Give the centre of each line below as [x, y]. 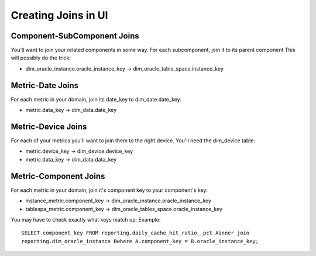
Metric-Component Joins [58, 176]
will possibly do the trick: [41, 58]
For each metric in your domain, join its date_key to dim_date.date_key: [96, 99]
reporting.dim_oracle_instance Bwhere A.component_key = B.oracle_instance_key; [140, 241]
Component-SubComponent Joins [75, 36]
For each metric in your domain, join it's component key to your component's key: [109, 190]
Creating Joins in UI [59, 15]
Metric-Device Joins [49, 126]
